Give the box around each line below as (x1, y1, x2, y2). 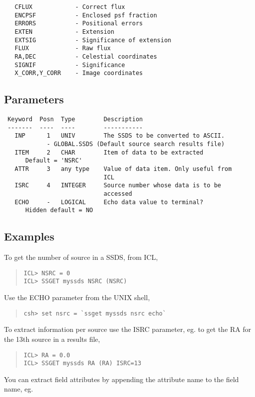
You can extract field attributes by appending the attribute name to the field (4, 374, 239, 384)
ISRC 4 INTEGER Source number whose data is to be (14, 182, 221, 189)
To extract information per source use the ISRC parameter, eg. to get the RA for (4, 324, 251, 334)
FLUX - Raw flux (14, 45, 111, 52)
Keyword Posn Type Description (7, 116, 143, 123)
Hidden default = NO (25, 207, 93, 214)
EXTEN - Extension (14, 28, 114, 35)
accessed (103, 190, 132, 198)
